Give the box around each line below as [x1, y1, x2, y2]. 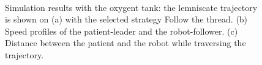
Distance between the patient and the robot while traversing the [5, 36, 246, 49]
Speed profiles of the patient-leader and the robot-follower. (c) [5, 24, 238, 37]
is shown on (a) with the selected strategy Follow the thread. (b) [5, 13, 248, 26]
